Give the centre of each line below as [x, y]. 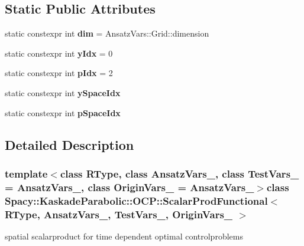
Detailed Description [69, 144]
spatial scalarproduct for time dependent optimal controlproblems [124, 236]
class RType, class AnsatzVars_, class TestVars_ [180, 173]
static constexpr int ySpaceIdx [63, 92]
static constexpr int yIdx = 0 [59, 53]
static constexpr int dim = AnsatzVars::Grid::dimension [107, 33]
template [26, 173]
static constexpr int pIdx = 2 [59, 73]
